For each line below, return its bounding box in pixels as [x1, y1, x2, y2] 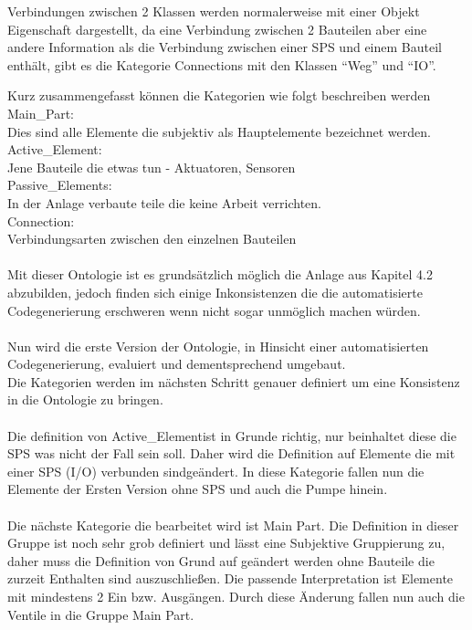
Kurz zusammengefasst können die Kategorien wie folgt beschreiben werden [7, 86, 431, 105]
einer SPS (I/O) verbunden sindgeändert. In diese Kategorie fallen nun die [7, 461, 425, 480]
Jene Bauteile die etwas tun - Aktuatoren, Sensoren [7, 157, 296, 176]
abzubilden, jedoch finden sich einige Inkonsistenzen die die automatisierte [7, 282, 423, 301]
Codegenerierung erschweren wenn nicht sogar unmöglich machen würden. [7, 300, 421, 320]
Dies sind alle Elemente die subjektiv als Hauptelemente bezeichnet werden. [7, 121, 431, 141]
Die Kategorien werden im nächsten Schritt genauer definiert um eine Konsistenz [7, 372, 460, 391]
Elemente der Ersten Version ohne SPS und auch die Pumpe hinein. [7, 479, 388, 499]
